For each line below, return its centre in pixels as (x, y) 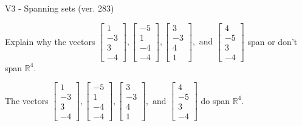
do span (215, 100)
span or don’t (273, 41)
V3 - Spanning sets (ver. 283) (60, 8)
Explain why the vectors (50, 41)
